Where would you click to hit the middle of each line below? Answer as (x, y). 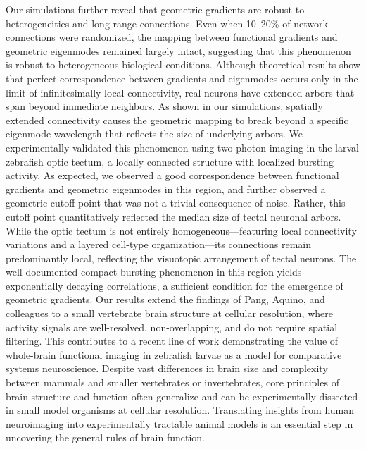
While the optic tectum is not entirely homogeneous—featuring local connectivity (181, 230)
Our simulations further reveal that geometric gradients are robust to (155, 9)
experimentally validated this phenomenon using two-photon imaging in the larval (182, 147)
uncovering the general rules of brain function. (105, 437)
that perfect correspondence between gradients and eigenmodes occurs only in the (182, 78)
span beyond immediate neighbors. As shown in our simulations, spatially (164, 106)
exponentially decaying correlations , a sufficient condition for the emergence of (175, 285)
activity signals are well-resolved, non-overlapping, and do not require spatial (172, 327)
